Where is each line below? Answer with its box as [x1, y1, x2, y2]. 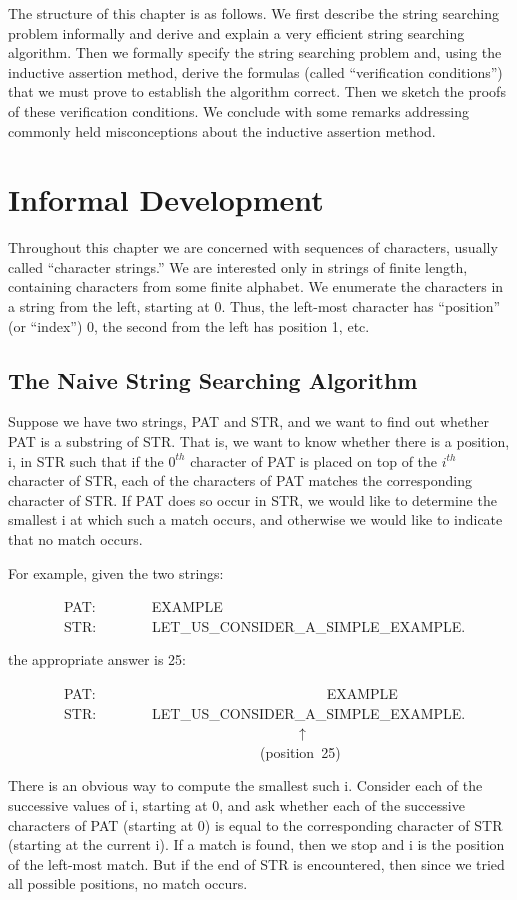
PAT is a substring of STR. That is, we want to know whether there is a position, [8, 431, 510, 452]
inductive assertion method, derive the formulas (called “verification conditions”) [8, 61, 503, 82]
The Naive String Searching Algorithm [8, 364, 418, 395]
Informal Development [8, 179, 324, 220]
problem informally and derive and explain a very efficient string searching [8, 22, 465, 43]
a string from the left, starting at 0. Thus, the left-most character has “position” [8, 296, 501, 317]
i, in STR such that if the [8, 450, 164, 471]
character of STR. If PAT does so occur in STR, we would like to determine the [8, 489, 497, 510]
